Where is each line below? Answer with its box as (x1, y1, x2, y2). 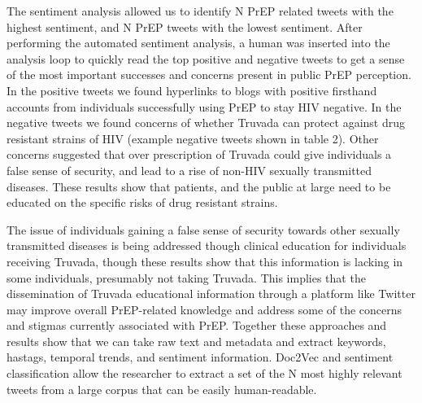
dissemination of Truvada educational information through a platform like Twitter (7, 285, 415, 302)
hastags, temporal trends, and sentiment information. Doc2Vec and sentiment (7, 348, 394, 366)
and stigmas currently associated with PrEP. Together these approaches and (7, 317, 387, 334)
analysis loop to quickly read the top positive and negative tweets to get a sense (7, 50, 405, 67)
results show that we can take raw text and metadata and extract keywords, (7, 332, 386, 349)
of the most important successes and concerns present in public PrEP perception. (7, 66, 411, 83)
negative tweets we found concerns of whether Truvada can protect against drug (7, 114, 406, 131)
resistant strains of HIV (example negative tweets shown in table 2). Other (7, 129, 379, 147)
